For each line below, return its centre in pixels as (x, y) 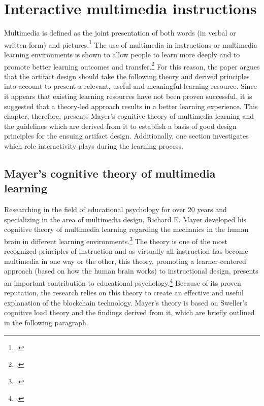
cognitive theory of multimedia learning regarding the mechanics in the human (126, 229)
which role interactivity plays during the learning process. (94, 145)
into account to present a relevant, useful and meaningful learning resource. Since (130, 86)
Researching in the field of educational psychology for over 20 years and (115, 209)
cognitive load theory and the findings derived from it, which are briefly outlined (129, 312)
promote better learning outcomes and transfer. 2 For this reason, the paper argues (132, 65)
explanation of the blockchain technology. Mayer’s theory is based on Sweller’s (126, 302)
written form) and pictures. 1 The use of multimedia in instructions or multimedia (131, 44)
